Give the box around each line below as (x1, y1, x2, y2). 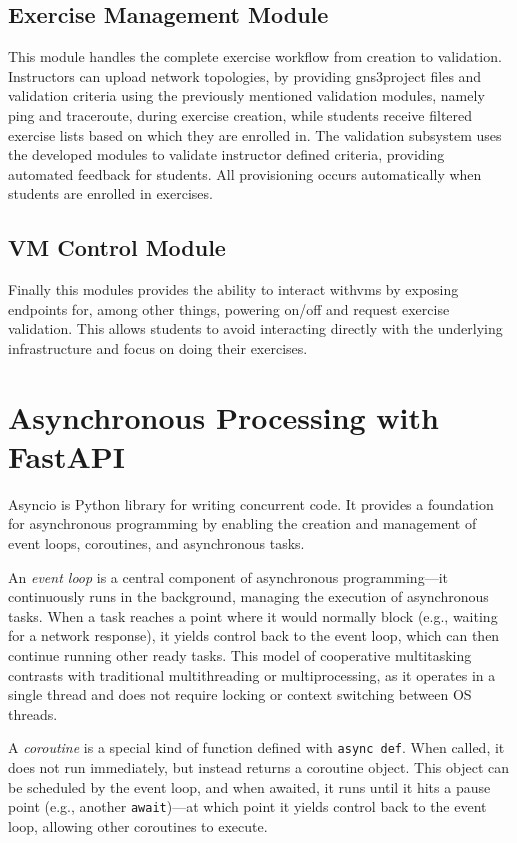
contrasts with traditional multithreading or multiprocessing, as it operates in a (8, 664, 496, 685)
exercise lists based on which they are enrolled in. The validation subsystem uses (8, 124, 502, 145)
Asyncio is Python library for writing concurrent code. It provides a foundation (8, 493, 494, 514)
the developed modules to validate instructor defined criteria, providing (8, 144, 445, 165)
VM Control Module (8, 232, 226, 263)
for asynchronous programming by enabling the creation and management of (8, 513, 477, 534)
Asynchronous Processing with (8, 396, 439, 437)
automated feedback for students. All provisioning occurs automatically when (8, 163, 482, 184)
